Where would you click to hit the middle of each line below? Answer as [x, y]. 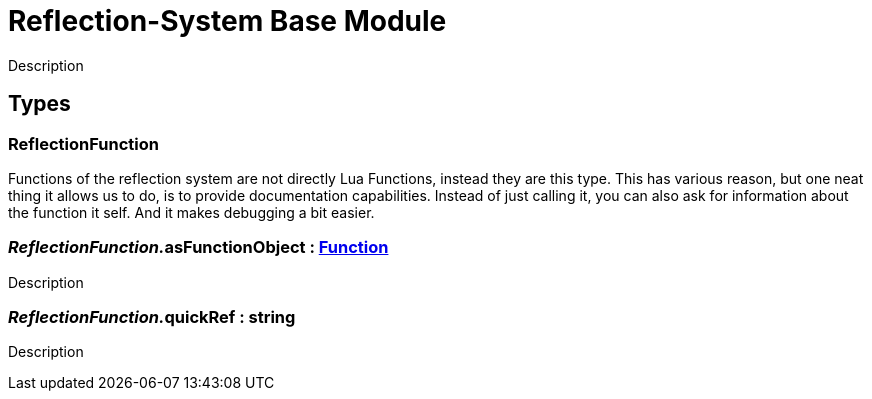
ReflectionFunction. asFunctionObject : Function [198, 247]
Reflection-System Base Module [227, 21]
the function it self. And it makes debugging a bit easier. [191, 212]
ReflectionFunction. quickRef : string [152, 317]
